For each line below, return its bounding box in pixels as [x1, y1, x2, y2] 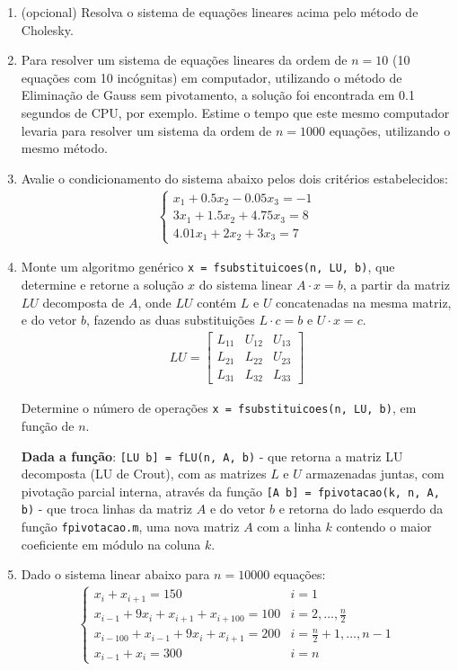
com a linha [257, 517, 321, 536]
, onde [137, 292, 172, 311]
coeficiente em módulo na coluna [21, 534, 201, 553]
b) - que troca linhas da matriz [21, 499, 193, 518]
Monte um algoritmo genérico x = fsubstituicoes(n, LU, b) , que [21, 257, 395, 276]
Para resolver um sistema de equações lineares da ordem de [21, 50, 348, 69]
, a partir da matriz [342, 275, 450, 293]
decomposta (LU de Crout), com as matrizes [21, 464, 267, 483]
